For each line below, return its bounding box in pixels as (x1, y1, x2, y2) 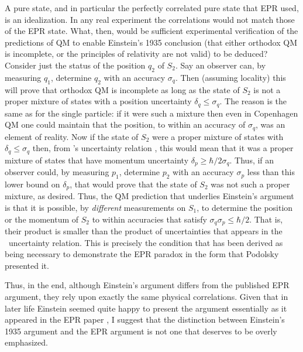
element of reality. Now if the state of (5, 130, 139, 142)
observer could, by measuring (5, 166, 109, 178)
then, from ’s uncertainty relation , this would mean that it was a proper (32, 142, 294, 154)
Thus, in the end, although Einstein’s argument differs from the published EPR (5, 279, 290, 291)
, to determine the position (197, 201, 293, 213)
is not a (253, 83, 281, 95)
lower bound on (5, 177, 60, 190)
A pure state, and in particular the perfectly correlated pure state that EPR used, (5, 2, 299, 13)
